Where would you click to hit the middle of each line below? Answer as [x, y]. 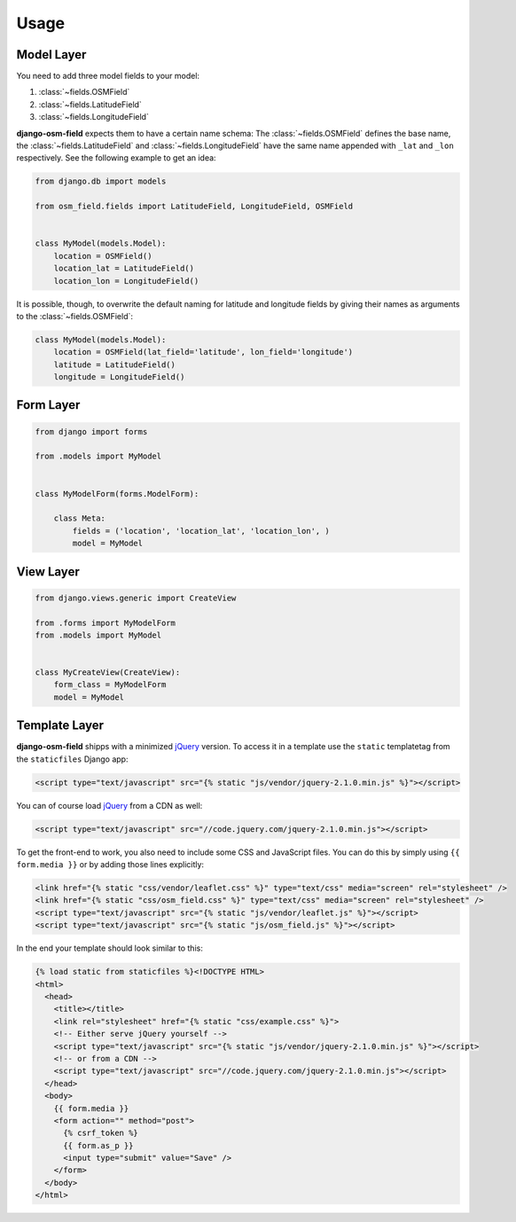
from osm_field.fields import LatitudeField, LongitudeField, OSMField [194, 207]
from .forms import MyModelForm [106, 623]
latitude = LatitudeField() [115, 364]
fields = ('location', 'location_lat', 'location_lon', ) [201, 531]
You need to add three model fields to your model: [108, 76]
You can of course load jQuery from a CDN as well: [109, 805]
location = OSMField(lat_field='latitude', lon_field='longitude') [203, 352]
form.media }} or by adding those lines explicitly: [110, 865]
